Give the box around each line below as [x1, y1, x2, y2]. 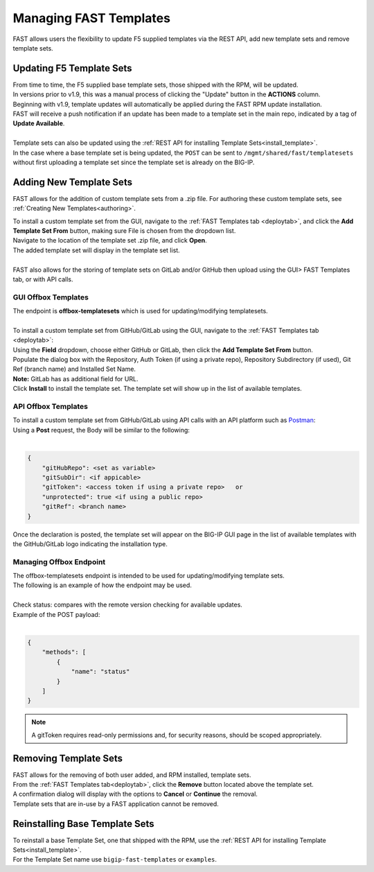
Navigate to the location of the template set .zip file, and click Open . [12, 236, 207, 245]
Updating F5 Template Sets [12, 62, 132, 74]
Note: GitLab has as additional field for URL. [12, 374, 139, 383]
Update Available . [12, 119, 65, 128]
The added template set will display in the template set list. [12, 246, 180, 254]
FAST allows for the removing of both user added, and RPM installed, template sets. [12, 770, 251, 779]
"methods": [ [42, 648, 87, 656]
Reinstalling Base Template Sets [12, 818, 154, 830]
